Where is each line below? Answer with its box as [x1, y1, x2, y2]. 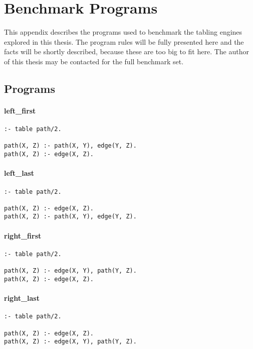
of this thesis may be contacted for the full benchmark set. [4, 56, 184, 66]
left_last [4, 168, 35, 178]
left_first [4, 105, 36, 115]
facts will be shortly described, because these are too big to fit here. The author [4, 46, 249, 57]
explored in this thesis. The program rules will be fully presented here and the [4, 36, 244, 47]
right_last [4, 293, 40, 303]
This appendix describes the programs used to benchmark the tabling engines [4, 27, 242, 37]
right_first [4, 230, 42, 241]
